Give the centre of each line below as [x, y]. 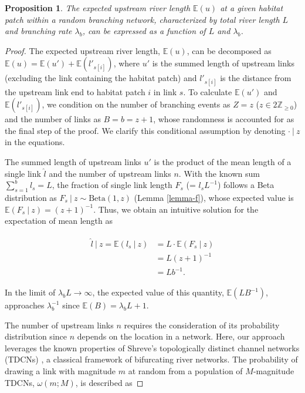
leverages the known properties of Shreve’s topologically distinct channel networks [152, 347]
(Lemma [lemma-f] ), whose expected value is [214, 197]
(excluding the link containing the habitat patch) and [101, 78]
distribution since [36, 336]
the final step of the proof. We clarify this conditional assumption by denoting [145, 130]
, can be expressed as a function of [144, 31]
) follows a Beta [246, 185]
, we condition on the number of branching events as [136, 104]
